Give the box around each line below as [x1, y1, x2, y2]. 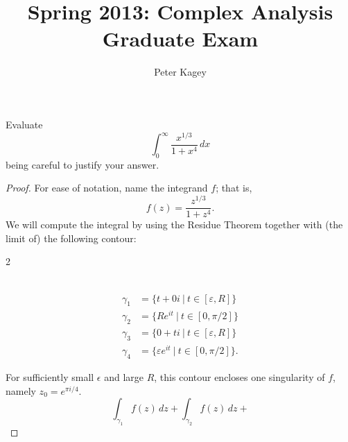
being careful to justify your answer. [6, 157, 159, 171]
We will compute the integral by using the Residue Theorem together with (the [6, 217, 343, 232]
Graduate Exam [102, 24, 259, 53]
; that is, [216, 180, 252, 195]
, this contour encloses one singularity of [154, 370, 325, 384]
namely [6, 383, 36, 398]
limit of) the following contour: [6, 230, 137, 245]
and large [104, 370, 144, 384]
